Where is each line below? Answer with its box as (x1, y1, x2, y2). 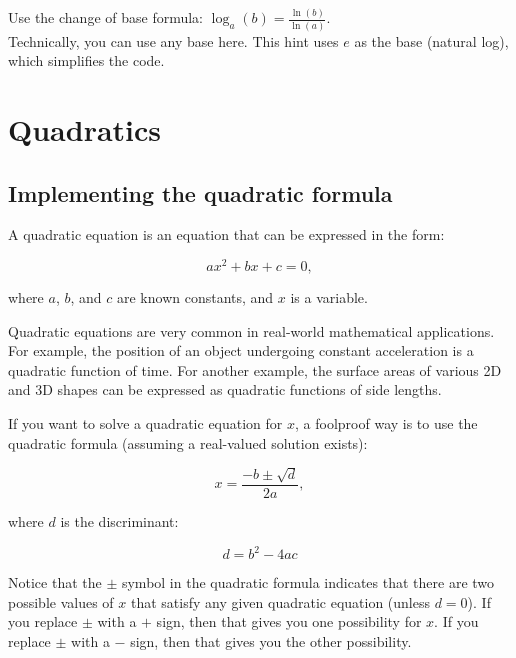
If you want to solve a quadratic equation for (8, 413, 283, 434)
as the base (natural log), (354, 30, 509, 51)
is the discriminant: (60, 511, 179, 532)
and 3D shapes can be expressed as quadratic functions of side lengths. (8, 379, 442, 400)
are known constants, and (116, 287, 274, 308)
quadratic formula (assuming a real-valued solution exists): (8, 432, 368, 453)
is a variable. (290, 287, 368, 308)
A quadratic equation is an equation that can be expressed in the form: (8, 224, 445, 245)
